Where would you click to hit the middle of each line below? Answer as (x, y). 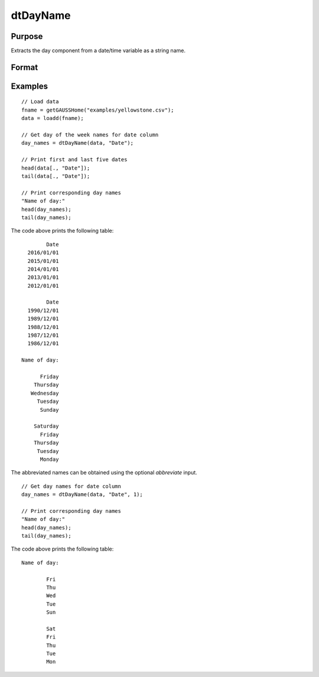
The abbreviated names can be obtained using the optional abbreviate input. (104, 473)
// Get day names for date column (71, 486)
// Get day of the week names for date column (90, 135)
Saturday (46, 426)
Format (25, 67)
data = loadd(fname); (53, 118)
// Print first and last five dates (74, 160)
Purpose (27, 36)
